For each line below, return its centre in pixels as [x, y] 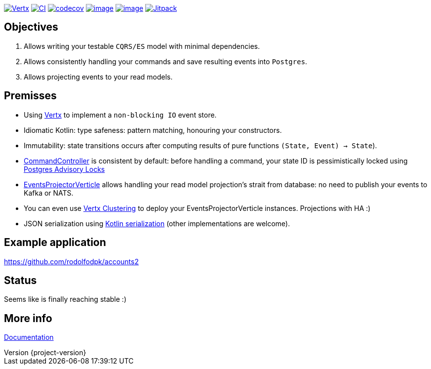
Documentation [29, 337]
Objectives [31, 27]
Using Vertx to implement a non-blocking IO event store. [120, 115]
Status [20, 280]
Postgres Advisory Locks [64, 169]
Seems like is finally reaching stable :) [65, 299]
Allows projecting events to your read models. [98, 77]
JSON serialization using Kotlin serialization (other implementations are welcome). [157, 223]
